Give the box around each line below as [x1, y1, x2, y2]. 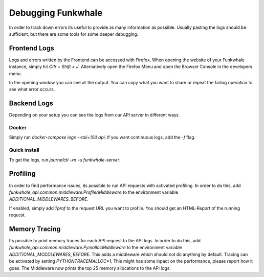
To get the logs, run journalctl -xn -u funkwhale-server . [9, 157, 121, 162]
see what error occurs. [9, 86, 55, 92]
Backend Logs [9, 99, 53, 108]
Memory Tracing [9, 225, 61, 233]
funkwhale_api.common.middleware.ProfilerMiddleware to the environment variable [9, 189, 178, 195]
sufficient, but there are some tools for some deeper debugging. [9, 31, 139, 37]
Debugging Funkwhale [9, 7, 103, 18]
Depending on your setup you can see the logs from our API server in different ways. [9, 112, 180, 118]
